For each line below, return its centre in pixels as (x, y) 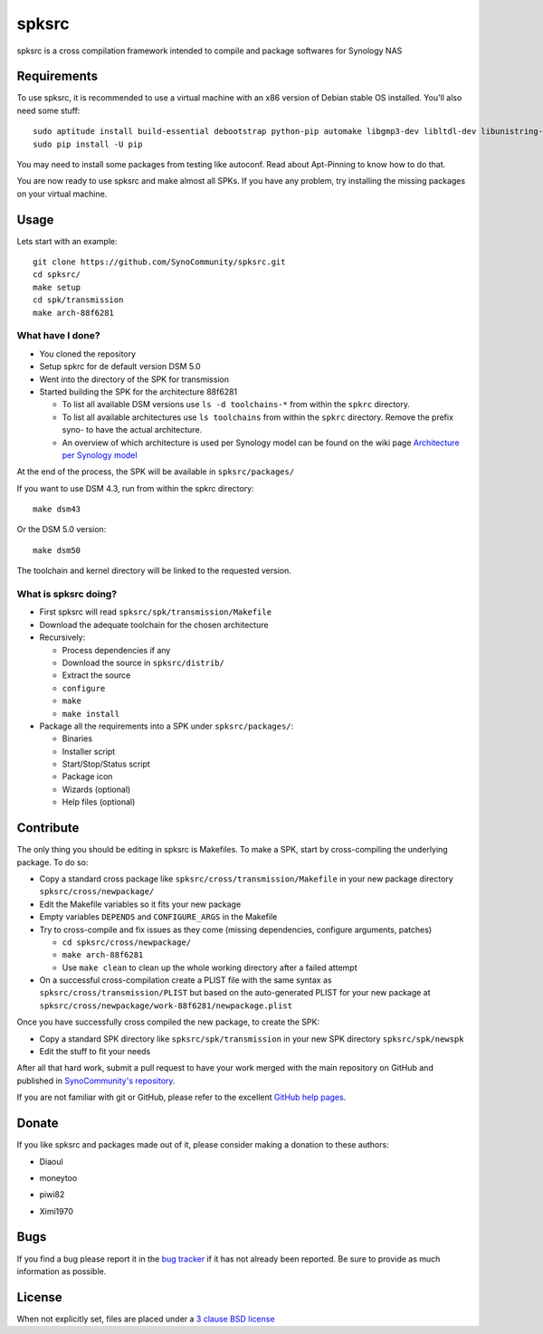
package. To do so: (52, 862)
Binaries (77, 738)
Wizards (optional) (96, 789)
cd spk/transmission (78, 300)
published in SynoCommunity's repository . (96, 1081)
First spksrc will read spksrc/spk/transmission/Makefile (155, 612)
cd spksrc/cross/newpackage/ (127, 942)
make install (91, 714)
